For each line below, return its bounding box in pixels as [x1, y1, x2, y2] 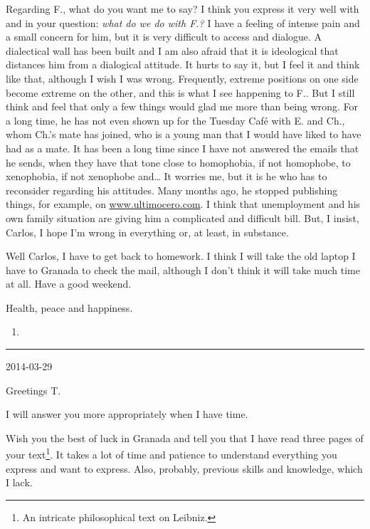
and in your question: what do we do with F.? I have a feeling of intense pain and [6, 15, 360, 30]
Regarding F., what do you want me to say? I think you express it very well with [6, 1, 359, 16]
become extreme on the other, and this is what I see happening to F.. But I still [6, 85, 355, 100]
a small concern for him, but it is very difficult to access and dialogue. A [6, 29, 322, 44]
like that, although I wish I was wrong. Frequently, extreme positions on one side [6, 70, 359, 85]
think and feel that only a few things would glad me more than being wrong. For [6, 99, 359, 114]
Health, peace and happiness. [6, 300, 133, 315]
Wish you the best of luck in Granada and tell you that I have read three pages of [6, 430, 364, 445]
